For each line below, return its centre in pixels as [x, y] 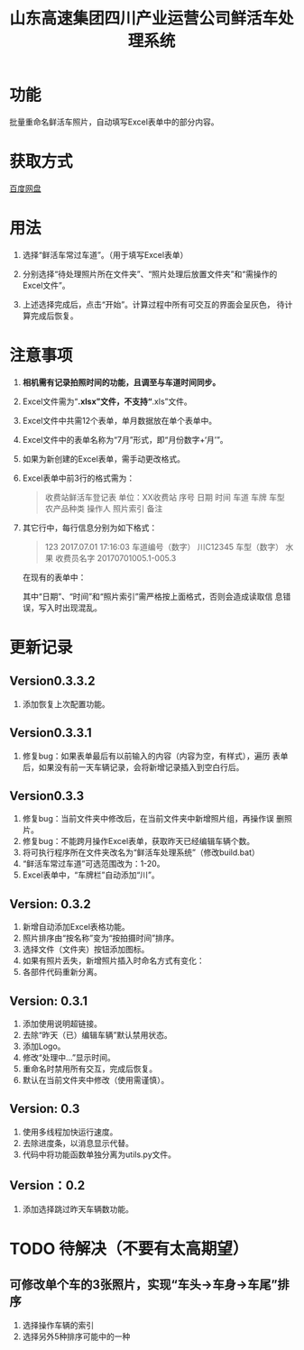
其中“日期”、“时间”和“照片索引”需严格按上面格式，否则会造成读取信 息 [152, 596]
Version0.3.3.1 [51, 733]
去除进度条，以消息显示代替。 [78, 1143]
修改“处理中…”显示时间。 [69, 1057]
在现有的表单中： [54, 577]
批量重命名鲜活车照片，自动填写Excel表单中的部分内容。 [114, 122]
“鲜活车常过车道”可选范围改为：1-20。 [93, 864]
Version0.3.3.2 [52, 681]
